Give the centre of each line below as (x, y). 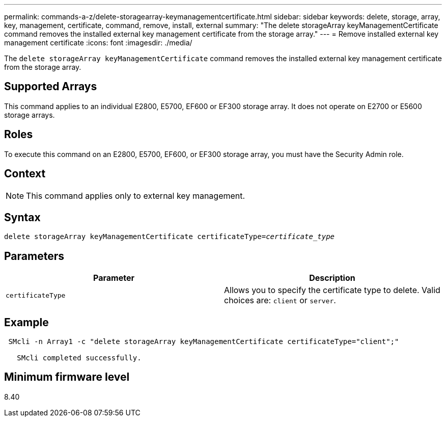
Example (26, 322)
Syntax (22, 217)
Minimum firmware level (67, 377)
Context (25, 174)
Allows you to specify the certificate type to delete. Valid (332, 290)
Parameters (34, 256)
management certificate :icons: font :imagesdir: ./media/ (98, 43)
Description (332, 278)
